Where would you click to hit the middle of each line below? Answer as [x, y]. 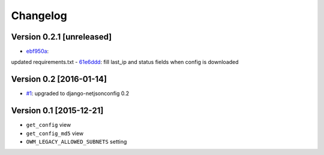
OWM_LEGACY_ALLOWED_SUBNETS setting [76, 142]
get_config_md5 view [55, 133]
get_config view [49, 125]
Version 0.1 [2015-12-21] [57, 111]
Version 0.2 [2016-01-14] [59, 79]
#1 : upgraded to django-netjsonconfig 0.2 [78, 93]
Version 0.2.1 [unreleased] [61, 37]
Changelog [39, 16]
